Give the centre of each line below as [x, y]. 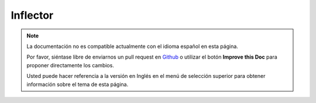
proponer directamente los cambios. [70, 65]
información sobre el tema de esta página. [78, 84]
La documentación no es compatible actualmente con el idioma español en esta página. [132, 46]
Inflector [32, 15]
